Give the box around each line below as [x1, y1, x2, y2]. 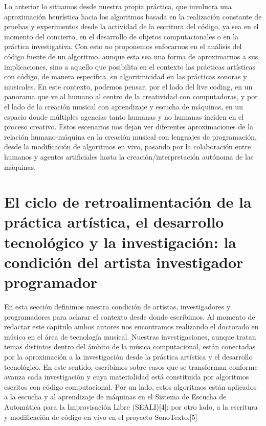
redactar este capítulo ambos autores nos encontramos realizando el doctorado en [4, 321, 259, 332]
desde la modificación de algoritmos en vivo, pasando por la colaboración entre [4, 141, 251, 152]
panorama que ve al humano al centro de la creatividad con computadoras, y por [4, 91, 258, 102]
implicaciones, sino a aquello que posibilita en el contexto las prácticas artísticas [4, 61, 255, 72]
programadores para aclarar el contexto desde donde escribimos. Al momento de [4, 311, 255, 322]
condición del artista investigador [4, 251, 243, 272]
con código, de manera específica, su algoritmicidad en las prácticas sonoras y [4, 71, 247, 82]
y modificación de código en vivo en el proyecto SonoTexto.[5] [4, 411, 197, 422]
